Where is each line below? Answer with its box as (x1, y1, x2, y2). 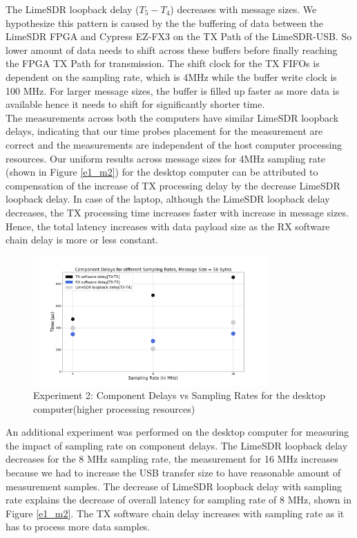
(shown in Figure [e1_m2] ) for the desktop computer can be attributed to (6, 165, 318, 179)
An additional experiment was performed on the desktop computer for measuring (6, 425, 349, 439)
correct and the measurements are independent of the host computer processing (6, 137, 342, 151)
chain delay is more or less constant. (6, 232, 159, 247)
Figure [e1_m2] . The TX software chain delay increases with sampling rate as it (6, 505, 345, 520)
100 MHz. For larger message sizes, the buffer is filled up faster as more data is (6, 83, 340, 98)
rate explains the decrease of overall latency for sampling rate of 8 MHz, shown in (6, 492, 351, 507)
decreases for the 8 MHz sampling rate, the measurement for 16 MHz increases (6, 452, 338, 466)
